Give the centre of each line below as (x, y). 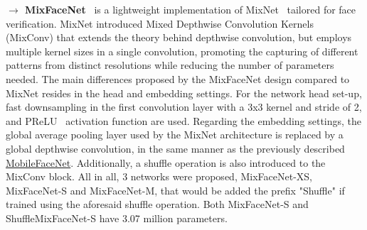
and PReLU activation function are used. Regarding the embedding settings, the (184, 120)
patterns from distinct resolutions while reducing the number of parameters (170, 65)
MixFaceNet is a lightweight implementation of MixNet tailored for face (191, 9)
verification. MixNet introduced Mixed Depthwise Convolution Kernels (160, 23)
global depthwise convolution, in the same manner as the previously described (175, 148)
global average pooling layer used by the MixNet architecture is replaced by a (175, 135)
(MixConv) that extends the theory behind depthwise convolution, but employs (179, 37)
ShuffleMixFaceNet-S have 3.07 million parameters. (117, 218)
